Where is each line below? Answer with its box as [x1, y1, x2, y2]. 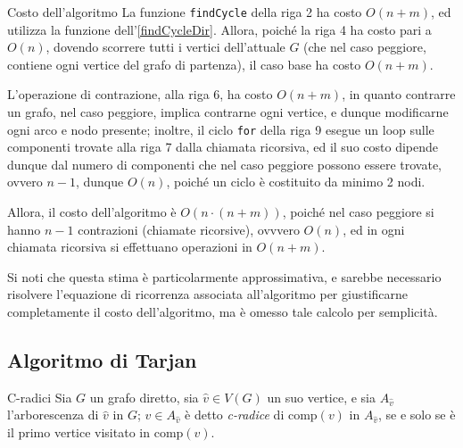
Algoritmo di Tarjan [7, 346, 197, 374]
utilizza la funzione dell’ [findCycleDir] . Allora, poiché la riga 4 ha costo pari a [7, 20, 432, 38]
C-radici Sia [7, 387, 72, 406]
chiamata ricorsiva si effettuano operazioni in [7, 237, 252, 256]
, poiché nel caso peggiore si [282, 203, 434, 221]
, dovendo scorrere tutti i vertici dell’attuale [45, 37, 285, 56]
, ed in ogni [343, 220, 405, 238]
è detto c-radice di [185, 405, 285, 424]
